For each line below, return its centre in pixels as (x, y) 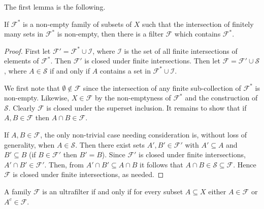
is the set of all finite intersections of (181, 50)
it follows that (161, 164)
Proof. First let (27, 50)
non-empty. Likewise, (37, 98)
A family (18, 191)
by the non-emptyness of (133, 98)
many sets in (24, 34)
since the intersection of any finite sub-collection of (162, 88)
